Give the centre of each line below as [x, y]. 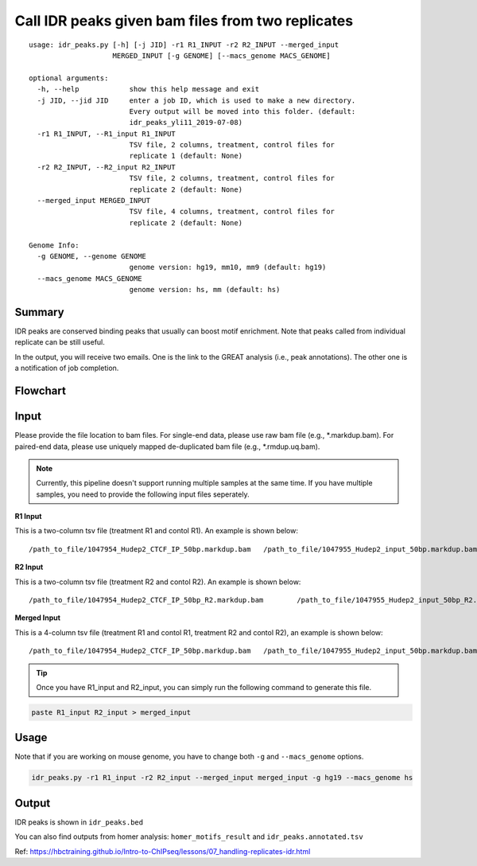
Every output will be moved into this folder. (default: [242, 111]
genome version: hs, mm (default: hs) [205, 290]
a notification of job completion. [67, 368]
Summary [39, 312]
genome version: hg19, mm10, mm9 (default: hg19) [228, 267]
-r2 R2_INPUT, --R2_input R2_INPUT [107, 167]
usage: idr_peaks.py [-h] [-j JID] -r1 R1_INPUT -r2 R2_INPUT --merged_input [184, 45]
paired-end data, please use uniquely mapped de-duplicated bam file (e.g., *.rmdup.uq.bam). [167, 447]
